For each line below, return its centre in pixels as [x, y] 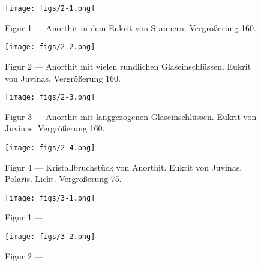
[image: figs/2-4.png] [50, 147]
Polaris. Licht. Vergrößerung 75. [63, 179]
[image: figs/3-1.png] [50, 198]
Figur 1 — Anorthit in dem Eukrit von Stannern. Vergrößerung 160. [130, 27]
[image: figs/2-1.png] [50, 8]
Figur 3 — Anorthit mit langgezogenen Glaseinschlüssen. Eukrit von [131, 116]
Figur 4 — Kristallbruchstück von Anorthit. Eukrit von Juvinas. [124, 167]
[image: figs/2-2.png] [50, 47]
